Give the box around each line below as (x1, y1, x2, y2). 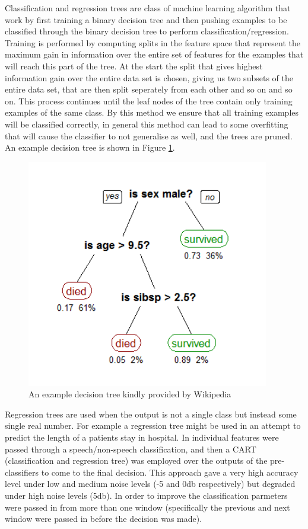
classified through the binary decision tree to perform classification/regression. (5, 25, 289, 37)
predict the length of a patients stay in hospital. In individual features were (5, 431, 279, 444)
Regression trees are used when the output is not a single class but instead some (5, 407, 297, 420)
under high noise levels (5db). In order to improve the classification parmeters (5, 489, 288, 501)
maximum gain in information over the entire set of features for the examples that (5, 48, 304, 60)
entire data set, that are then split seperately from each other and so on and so (5, 83, 293, 95)
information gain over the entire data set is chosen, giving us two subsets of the (5, 71, 293, 84)
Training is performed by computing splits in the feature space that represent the (5, 36, 301, 49)
